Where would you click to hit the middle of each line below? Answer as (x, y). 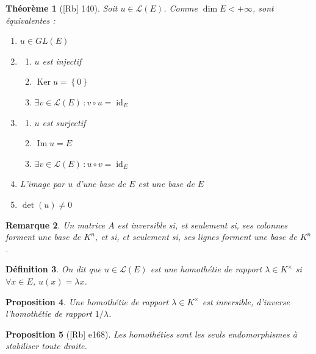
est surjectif (64, 122)
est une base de (166, 184)
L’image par (42, 184)
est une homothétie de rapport (206, 269)
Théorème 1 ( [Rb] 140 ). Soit (62, 8)
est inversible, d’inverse (246, 301)
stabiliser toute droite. (46, 346)
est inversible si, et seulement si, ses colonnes (203, 225)
